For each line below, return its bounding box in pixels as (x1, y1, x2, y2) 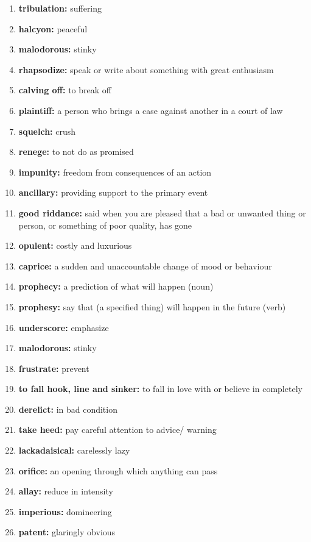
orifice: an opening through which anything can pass (18, 464, 218, 477)
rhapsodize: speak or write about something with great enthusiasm (18, 63, 274, 76)
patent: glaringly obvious (18, 526, 116, 538)
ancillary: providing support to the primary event (18, 186, 208, 199)
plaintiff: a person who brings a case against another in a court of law (18, 104, 283, 116)
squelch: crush (18, 124, 76, 137)
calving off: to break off (18, 84, 111, 96)
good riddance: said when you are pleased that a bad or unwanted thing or (18, 206, 306, 219)
